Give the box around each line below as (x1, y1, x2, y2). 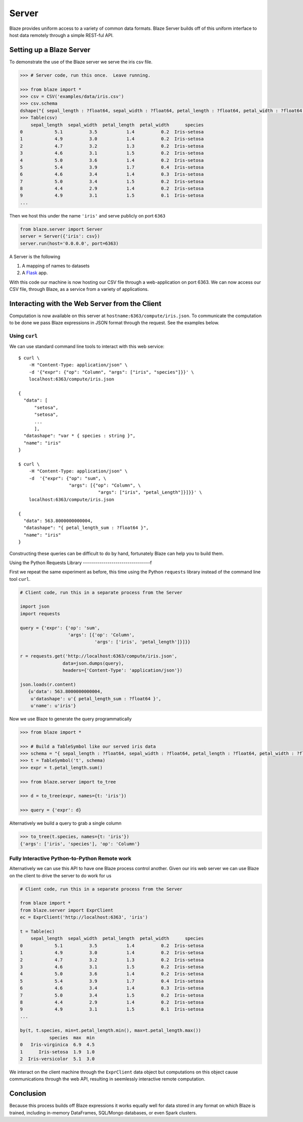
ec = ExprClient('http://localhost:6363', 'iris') (20, 915, 148, 920)
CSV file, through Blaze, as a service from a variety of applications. (9, 286, 149, 292)
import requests (20, 611, 61, 617)
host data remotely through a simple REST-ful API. (9, 32, 114, 38)
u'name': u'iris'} (30, 703, 76, 708)
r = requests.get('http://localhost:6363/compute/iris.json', (20, 653, 177, 659)
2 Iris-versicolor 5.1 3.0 (20, 1056, 95, 1062)
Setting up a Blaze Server (9, 46, 91, 54)
